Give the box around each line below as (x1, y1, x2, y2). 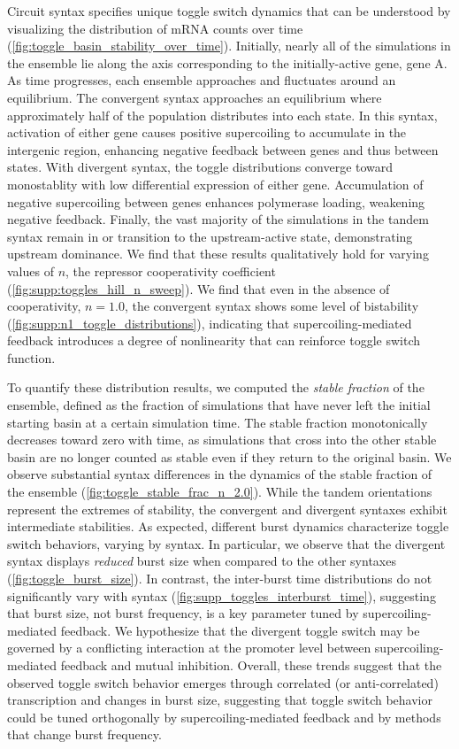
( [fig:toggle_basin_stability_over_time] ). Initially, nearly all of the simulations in (7, 36, 451, 55)
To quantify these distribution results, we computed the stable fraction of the (7, 378, 425, 397)
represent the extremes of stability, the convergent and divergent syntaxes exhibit (7, 499, 448, 518)
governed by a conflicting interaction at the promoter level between (7, 638, 371, 657)
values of (7, 261, 54, 280)
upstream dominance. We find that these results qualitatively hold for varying (7, 244, 429, 263)
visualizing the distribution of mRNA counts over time (7, 19, 303, 37)
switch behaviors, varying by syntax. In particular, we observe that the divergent (7, 534, 446, 552)
